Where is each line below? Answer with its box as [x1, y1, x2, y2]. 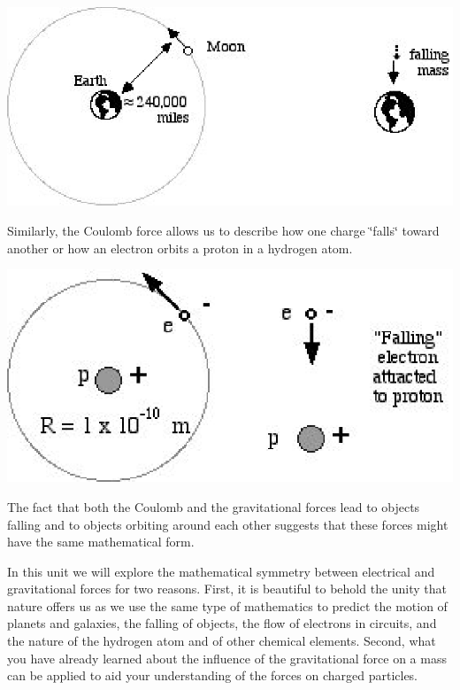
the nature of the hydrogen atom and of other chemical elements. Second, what [7, 632, 436, 650]
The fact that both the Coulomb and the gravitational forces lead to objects [7, 497, 420, 516]
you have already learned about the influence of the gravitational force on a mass [7, 648, 447, 667]
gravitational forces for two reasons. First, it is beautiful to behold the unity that [7, 579, 448, 598]
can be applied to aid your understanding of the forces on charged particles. [7, 666, 418, 685]
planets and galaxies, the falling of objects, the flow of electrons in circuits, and [7, 614, 437, 632]
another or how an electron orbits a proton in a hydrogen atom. [7, 238, 353, 257]
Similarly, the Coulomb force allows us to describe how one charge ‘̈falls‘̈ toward [7, 221, 440, 239]
